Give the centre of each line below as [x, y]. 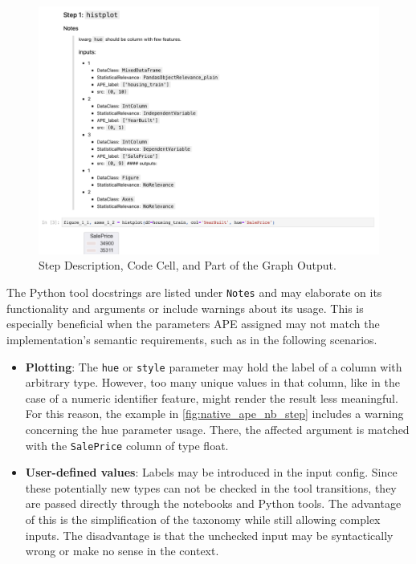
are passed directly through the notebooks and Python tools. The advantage [213, 503]
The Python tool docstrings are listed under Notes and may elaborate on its [194, 292]
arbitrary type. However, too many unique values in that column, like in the [212, 382]
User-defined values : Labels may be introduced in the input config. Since [211, 472]
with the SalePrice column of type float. [127, 445]
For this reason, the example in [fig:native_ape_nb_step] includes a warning [214, 414]
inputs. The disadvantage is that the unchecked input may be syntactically [209, 535]
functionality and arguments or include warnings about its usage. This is [185, 308]
